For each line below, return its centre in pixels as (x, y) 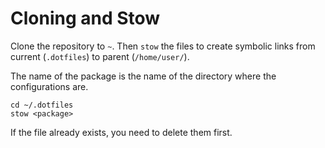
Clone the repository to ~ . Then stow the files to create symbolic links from (163, 46)
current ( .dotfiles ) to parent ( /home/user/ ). (100, 56)
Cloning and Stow (85, 18)
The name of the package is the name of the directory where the (143, 76)
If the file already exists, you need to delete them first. (121, 132)
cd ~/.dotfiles (42, 105)
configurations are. (49, 86)
